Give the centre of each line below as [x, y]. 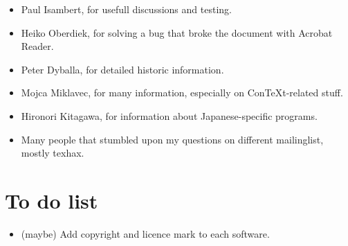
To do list [52, 200]
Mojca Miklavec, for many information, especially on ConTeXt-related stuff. [182, 93]
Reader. [37, 46]
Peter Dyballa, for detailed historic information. [122, 69]
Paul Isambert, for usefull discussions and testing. [126, 9]
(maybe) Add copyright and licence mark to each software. [145, 233]
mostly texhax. [53, 153]
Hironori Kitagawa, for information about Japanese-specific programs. [169, 115]
